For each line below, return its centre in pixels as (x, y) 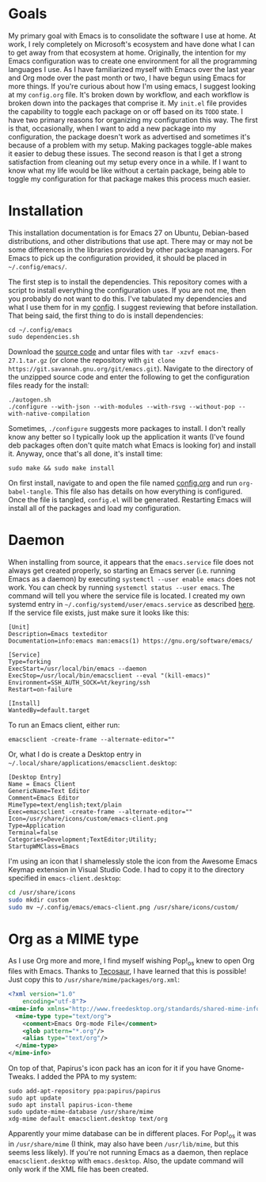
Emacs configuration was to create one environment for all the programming (133, 61)
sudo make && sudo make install (61, 468)
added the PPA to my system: (89, 1077)
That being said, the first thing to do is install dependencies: (106, 315)
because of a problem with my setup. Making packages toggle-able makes (130, 145)
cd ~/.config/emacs (40, 330)
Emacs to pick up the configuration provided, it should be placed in (118, 257)
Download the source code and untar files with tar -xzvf (101, 351)
